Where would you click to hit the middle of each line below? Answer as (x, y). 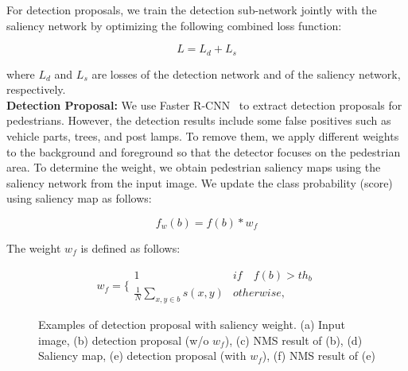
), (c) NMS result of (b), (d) (293, 340)
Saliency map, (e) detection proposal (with (142, 356)
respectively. (36, 89)
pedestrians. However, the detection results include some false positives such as (199, 120)
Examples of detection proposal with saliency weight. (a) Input (192, 324)
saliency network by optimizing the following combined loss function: (174, 25)
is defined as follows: (130, 247)
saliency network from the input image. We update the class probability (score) (200, 182)
